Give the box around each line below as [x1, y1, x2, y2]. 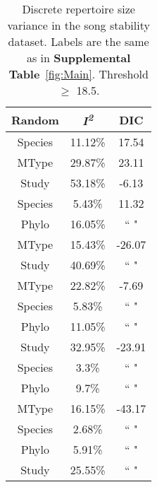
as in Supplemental [26, 49, 131, 66]
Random [11, 111, 59, 128]
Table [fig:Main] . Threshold [8, 66, 149, 82]
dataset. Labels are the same [8, 33, 149, 49]
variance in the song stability [7, 17, 150, 33]
